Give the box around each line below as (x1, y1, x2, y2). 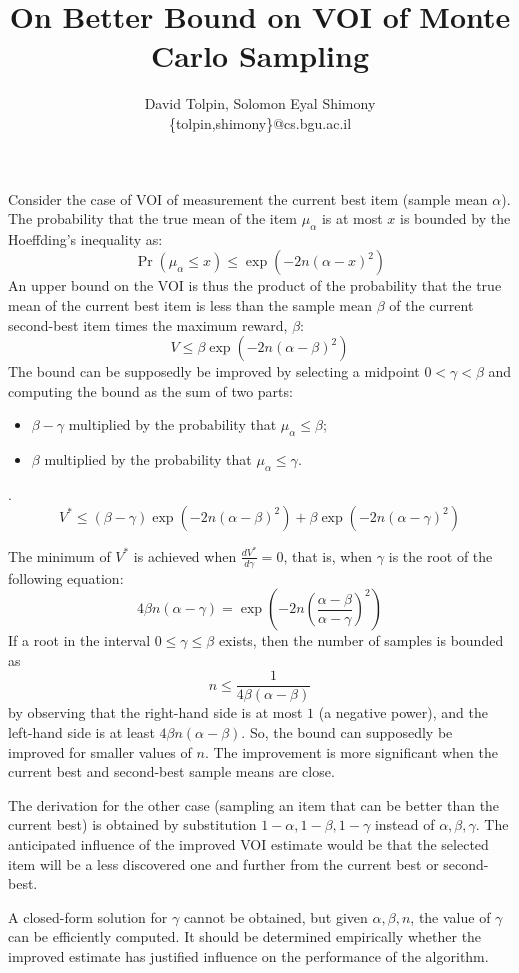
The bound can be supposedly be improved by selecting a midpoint (8, 361, 420, 382)
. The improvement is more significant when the (204, 741, 498, 762)
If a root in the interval (8, 630, 151, 651)
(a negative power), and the (318, 702, 488, 723)
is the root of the (388, 545, 493, 566)
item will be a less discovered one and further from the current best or (8, 853, 439, 874)
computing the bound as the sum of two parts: (8, 380, 293, 401)
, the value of (410, 906, 491, 927)
